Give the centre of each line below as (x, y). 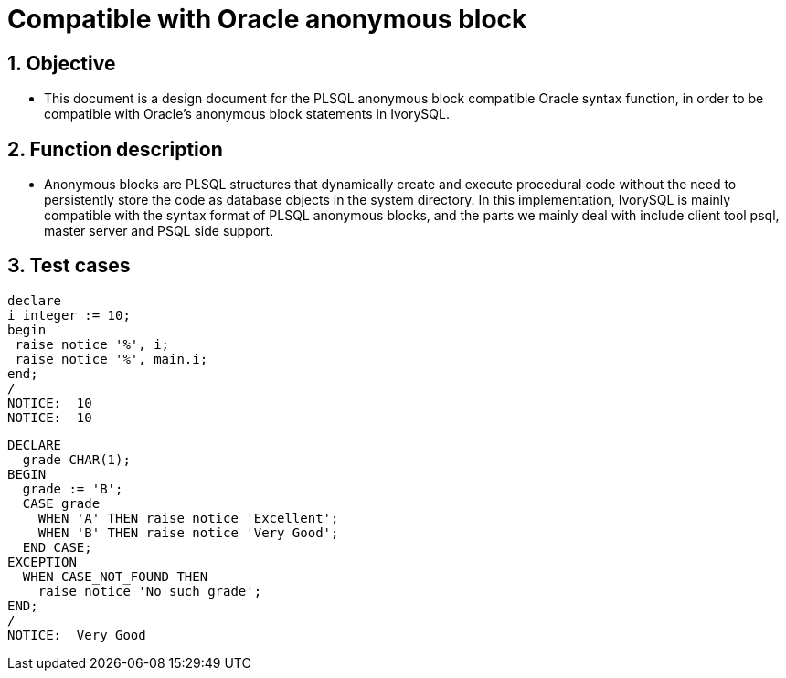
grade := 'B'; (73, 488)
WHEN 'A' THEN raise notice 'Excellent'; (188, 518)
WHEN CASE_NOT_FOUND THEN (115, 576)
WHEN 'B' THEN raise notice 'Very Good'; (188, 532)
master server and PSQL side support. (159, 231)
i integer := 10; (69, 315)
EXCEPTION (42, 561)
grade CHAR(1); (76, 459)
